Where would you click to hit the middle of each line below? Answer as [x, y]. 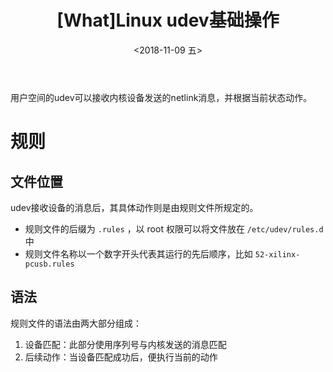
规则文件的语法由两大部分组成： [76, 323]
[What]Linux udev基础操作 [168, 20]
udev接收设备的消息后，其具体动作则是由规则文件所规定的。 [134, 207]
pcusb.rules [49, 264]
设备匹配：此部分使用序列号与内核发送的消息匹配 [125, 344]
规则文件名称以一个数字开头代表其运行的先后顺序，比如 [138, 253]
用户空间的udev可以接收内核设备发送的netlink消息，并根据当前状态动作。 [161, 97]
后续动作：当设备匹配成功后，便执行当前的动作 [121, 357]
